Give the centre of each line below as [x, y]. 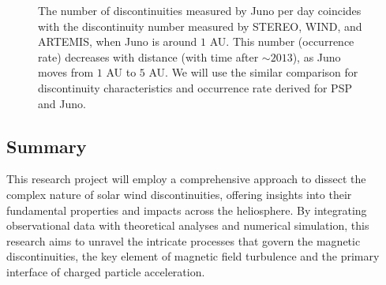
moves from [66, 72]
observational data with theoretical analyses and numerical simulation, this [188, 225]
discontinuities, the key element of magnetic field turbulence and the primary [193, 256]
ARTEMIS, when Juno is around [118, 41]
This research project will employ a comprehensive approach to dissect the [186, 179]
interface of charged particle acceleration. [106, 271]
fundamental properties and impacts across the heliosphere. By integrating [187, 210]
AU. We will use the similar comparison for [253, 72]
